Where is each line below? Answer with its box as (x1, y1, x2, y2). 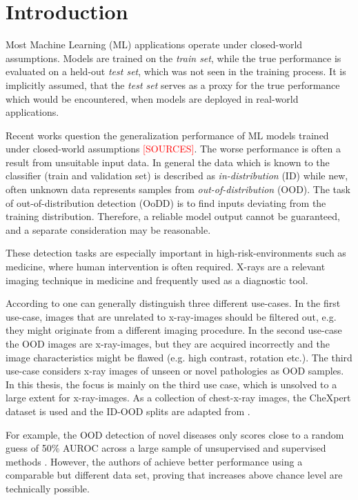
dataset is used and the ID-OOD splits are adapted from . (6, 403, 250, 418)
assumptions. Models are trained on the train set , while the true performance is (6, 50, 341, 65)
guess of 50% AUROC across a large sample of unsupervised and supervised (6, 441, 326, 455)
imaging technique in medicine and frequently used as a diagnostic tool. (6, 272, 308, 287)
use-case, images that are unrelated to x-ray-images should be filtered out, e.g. (6, 309, 337, 323)
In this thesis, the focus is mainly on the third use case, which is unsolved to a (6, 377, 337, 391)
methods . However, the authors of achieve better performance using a (6, 454, 303, 468)
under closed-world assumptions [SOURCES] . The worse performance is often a (6, 141, 341, 156)
